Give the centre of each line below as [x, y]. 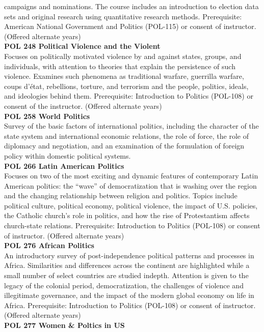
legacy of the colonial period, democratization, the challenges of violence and [124, 285]
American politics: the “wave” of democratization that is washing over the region [130, 185]
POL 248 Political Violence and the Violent [82, 46]
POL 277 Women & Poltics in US [64, 325]
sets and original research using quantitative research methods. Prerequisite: [123, 16]
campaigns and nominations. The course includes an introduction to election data [131, 6]
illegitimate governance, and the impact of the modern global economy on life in [129, 295]
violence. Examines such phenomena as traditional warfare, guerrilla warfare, [124, 76]
